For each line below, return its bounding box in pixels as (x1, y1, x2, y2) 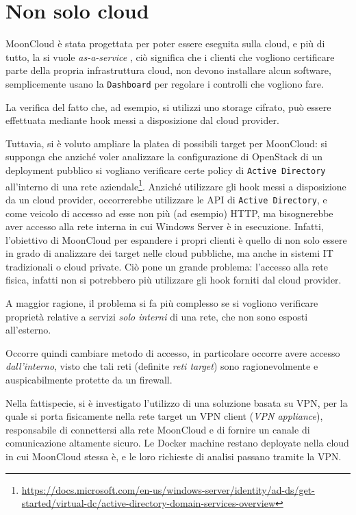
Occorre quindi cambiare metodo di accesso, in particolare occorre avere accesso (5, 345, 340, 360)
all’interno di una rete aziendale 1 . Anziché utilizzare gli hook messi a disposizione (5, 177, 346, 193)
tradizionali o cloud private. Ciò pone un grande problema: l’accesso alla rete (5, 259, 328, 273)
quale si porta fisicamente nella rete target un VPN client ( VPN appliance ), (5, 409, 323, 423)
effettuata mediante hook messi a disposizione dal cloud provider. (5, 113, 279, 127)
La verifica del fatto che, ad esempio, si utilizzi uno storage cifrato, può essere (5, 99, 331, 114)
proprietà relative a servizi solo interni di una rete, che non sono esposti (5, 309, 308, 323)
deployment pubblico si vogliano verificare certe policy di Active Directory (5, 162, 326, 177)
